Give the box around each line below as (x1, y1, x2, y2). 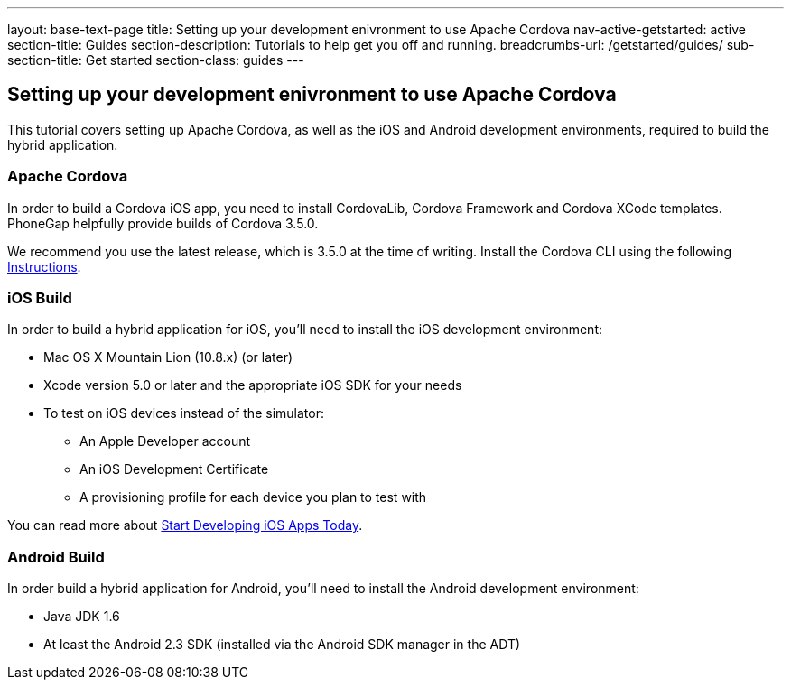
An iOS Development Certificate (79, 461, 269, 478)
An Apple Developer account (79, 433, 251, 450)
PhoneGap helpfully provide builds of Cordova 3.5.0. (7, 215, 319, 231)
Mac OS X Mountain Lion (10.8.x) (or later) (43, 349, 293, 366)
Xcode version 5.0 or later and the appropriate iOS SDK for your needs (43, 377, 462, 394)
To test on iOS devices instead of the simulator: (43, 405, 324, 422)
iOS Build (7, 288, 72, 307)
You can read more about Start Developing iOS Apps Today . (7, 517, 363, 534)
